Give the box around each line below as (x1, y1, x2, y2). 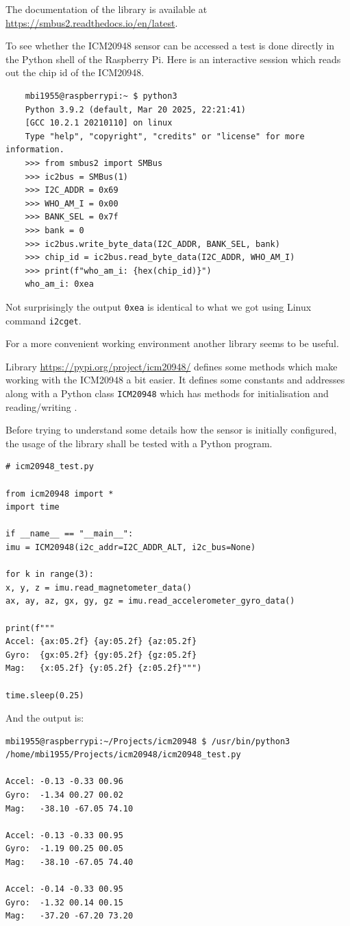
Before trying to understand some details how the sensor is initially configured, (5, 423, 337, 437)
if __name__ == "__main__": (5, 529, 134, 539)
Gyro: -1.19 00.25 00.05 (5, 844, 123, 854)
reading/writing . (5, 399, 77, 414)
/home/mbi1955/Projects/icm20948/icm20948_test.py (5, 750, 241, 760)
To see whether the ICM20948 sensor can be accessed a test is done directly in (5, 38, 335, 53)
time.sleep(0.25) (5, 690, 84, 700)
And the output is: (5, 711, 84, 725)
